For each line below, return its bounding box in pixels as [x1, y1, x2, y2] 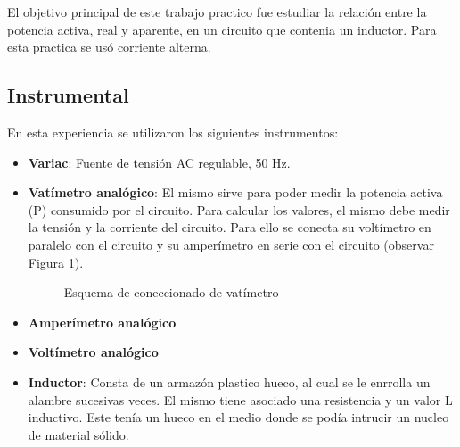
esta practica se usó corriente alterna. [7, 37, 211, 56]
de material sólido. [28, 425, 129, 443]
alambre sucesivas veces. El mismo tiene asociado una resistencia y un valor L [28, 390, 453, 409]
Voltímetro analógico [28, 343, 159, 361]
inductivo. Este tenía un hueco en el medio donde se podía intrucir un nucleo [28, 408, 449, 426]
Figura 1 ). [28, 252, 84, 271]
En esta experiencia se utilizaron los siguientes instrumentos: [7, 122, 339, 141]
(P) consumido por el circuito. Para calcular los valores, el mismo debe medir [28, 200, 450, 219]
